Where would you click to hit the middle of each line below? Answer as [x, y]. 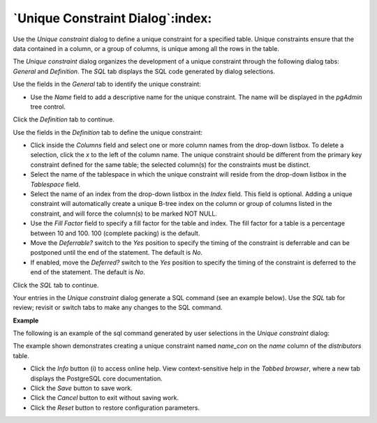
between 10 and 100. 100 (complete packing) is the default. [115, 233]
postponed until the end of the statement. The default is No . [116, 253]
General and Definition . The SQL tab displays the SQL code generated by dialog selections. [144, 71]
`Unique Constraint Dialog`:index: [112, 18]
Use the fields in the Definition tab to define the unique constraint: [108, 132]
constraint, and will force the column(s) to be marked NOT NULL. [124, 214]
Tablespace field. [55, 184]
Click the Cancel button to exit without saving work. [105, 398]
